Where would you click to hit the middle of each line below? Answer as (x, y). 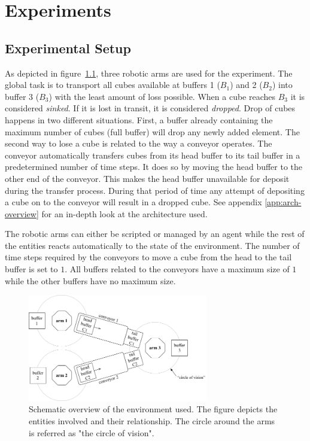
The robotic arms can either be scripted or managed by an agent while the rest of (155, 234)
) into (282, 85)
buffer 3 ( (22, 96)
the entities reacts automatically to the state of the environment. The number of (152, 245)
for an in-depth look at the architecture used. (124, 213)
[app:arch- (283, 202)
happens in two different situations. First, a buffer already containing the (139, 119)
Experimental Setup (68, 48)
